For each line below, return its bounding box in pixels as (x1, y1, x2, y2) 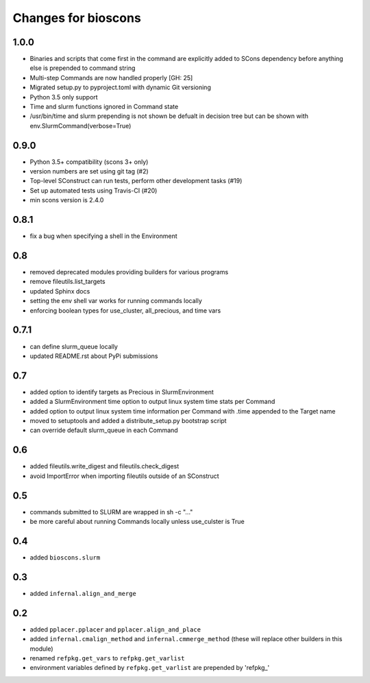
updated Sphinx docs (29, 287, 90, 295)
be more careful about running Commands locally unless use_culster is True (29, 518, 245, 525)
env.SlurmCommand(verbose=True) (29, 121, 132, 130)
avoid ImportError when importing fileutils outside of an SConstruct (29, 472, 219, 480)
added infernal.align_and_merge (29, 589, 136, 597)
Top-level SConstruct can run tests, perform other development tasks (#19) (29, 177, 243, 185)
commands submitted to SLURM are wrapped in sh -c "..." (29, 507, 193, 516)
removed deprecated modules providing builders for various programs (29, 268, 229, 276)
